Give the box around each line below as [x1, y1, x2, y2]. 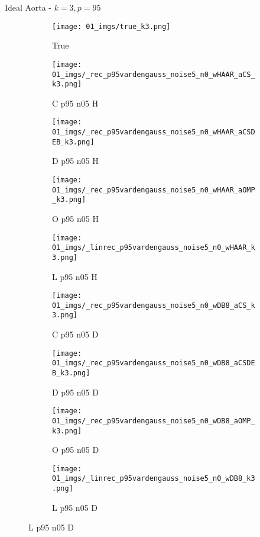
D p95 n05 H [52, 155, 99, 167]
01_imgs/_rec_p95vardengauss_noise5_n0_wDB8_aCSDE [52, 359, 255, 368]
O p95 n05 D [52, 443, 99, 456]
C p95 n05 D [52, 328, 99, 340]
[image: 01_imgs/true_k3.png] [52, 22, 171, 31]
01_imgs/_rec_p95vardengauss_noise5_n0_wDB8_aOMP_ [52, 416, 255, 425]
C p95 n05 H [52, 97, 99, 109]
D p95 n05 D [52, 385, 99, 398]
